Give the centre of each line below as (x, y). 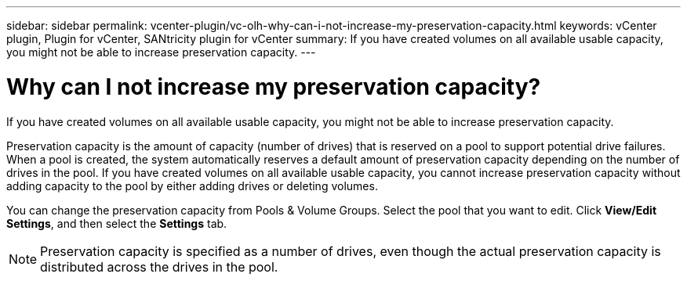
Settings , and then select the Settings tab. (117, 223)
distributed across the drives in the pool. (159, 267)
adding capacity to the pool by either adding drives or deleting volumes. (192, 186)
